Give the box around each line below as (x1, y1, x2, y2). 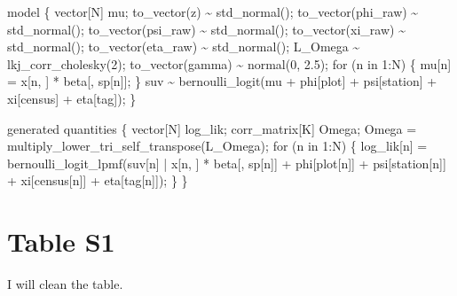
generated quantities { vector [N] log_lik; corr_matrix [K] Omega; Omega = (7, 119, 417, 137)
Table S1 (7, 223, 115, 260)
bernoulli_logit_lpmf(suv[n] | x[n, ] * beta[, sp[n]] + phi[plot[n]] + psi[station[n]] (7, 153, 446, 172)
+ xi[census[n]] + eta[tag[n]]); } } (7, 171, 188, 190)
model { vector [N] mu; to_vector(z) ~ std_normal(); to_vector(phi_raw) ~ (7, 3, 419, 20)
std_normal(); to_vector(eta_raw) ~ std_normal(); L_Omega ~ (7, 37, 360, 56)
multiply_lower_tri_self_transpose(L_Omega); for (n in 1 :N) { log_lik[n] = (7, 136, 428, 155)
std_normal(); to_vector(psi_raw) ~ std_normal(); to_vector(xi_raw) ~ (7, 19, 406, 38)
